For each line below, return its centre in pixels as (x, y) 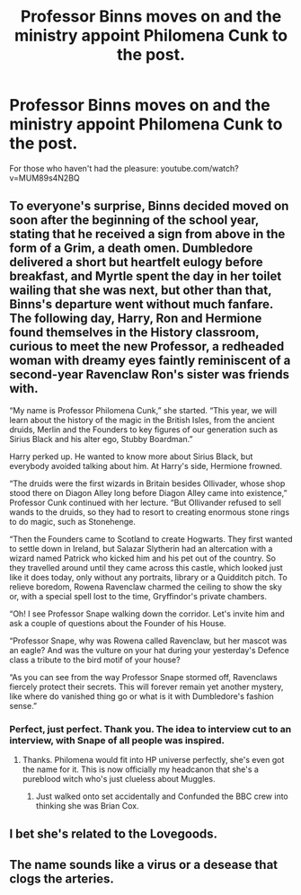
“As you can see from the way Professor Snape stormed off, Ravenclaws (143, 677)
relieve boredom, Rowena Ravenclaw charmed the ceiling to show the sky (146, 587)
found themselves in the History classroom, (134, 333)
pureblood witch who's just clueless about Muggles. (119, 779)
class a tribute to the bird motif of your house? (95, 660)
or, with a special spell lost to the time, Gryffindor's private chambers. (138, 596)
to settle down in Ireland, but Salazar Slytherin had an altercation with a (141, 548)
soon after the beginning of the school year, (134, 221)
